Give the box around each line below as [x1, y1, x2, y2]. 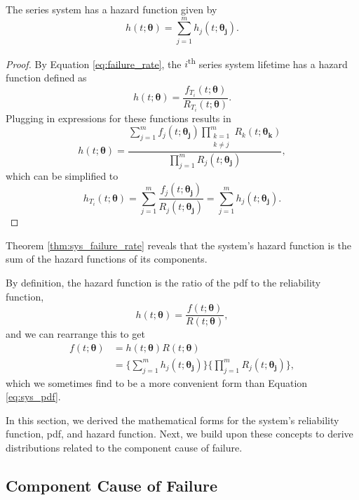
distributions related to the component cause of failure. [6, 440, 243, 454]
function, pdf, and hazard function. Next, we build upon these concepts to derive [6, 426, 353, 441]
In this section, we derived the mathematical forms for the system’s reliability [6, 412, 339, 427]
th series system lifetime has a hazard [188, 54, 348, 71]
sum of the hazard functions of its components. [6, 251, 208, 266]
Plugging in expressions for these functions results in [6, 110, 231, 125]
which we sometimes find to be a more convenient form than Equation [6, 375, 308, 390]
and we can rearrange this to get [6, 327, 145, 341]
